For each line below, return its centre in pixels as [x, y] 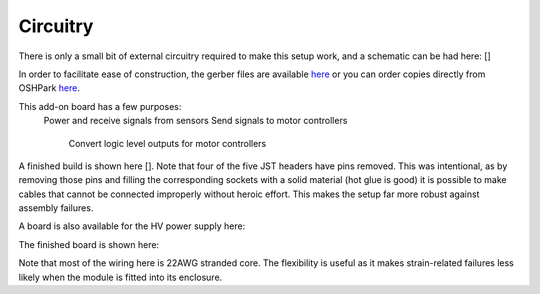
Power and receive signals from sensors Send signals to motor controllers [195, 121]
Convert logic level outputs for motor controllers [167, 143]
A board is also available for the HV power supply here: [132, 226]
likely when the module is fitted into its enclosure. [120, 277]
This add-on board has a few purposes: [100, 106]
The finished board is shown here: [89, 244]
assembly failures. [56, 208]
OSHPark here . [49, 88]
